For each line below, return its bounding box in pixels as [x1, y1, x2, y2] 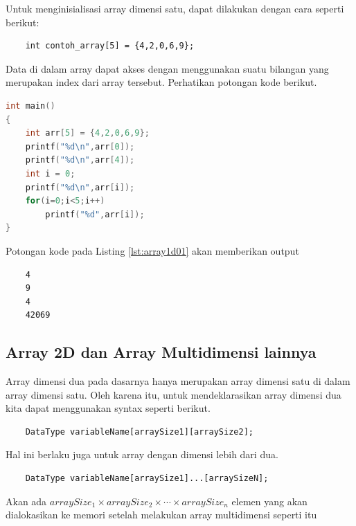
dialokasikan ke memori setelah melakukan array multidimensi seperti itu [6, 507, 317, 522]
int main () [6, 100, 55, 111]
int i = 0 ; [25, 168, 75, 179]
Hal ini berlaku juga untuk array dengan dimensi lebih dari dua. [6, 447, 278, 462]
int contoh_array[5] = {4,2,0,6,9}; [25, 41, 195, 51]
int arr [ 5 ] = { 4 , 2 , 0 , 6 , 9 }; [25, 128, 150, 138]
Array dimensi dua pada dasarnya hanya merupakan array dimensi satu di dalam [6, 374, 350, 388]
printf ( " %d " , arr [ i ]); [45, 209, 145, 219]
